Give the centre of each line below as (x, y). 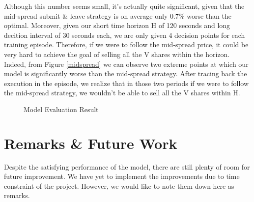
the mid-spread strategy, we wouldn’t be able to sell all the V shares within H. (122, 93)
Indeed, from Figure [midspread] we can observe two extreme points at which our (126, 64)
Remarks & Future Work (91, 143)
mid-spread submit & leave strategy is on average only (86, 15)
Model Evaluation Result (61, 109)
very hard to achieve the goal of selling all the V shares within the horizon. (117, 54)
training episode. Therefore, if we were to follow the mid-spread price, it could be (126, 44)
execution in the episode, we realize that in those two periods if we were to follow (127, 83)
